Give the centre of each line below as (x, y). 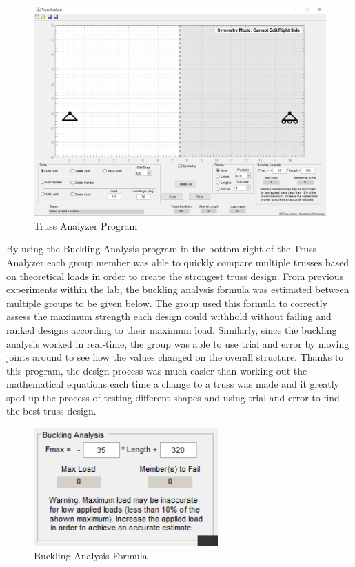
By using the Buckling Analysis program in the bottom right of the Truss (162, 249)
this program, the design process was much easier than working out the (157, 370)
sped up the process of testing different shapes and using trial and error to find (173, 397)
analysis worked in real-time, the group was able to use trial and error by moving (178, 343)
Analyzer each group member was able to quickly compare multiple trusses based (178, 262)
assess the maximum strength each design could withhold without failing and (169, 316)
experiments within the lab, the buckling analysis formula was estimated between (178, 289)
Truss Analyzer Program (86, 225)
